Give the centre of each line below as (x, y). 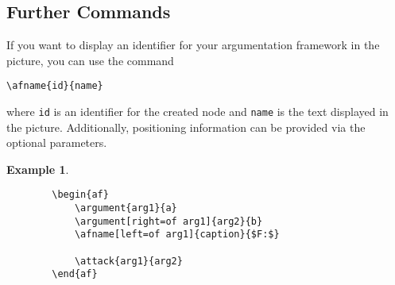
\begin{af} (80, 195)
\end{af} (75, 274)
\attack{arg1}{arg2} (128, 261)
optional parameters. (57, 142)
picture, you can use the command (90, 60)
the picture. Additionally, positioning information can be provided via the (186, 127)
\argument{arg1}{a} (126, 208)
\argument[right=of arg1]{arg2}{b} (168, 221)
